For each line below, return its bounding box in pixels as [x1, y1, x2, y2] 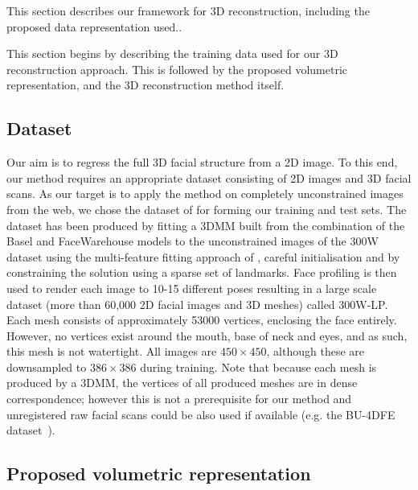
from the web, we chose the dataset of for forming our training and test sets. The [6, 200, 407, 217]
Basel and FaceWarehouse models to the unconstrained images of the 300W [6, 233, 379, 249]
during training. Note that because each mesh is [140, 358, 377, 375]
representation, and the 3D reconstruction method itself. [6, 76, 285, 93]
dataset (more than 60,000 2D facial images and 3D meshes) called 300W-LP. [6, 295, 388, 312]
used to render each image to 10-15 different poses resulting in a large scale [6, 279, 377, 296]
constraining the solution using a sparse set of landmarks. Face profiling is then [6, 264, 397, 281]
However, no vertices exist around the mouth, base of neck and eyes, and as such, [6, 327, 408, 344]
